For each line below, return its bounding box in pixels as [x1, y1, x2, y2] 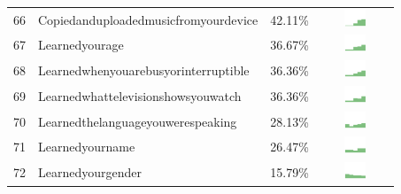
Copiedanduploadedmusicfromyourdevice [38, 10, 258, 28]
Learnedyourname [38, 137, 135, 156]
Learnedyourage [38, 35, 124, 54]
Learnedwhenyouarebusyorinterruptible [38, 61, 250, 80]
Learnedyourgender [38, 163, 142, 182]
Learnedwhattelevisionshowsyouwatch [38, 86, 242, 105]
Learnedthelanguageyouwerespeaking [38, 112, 237, 130]
